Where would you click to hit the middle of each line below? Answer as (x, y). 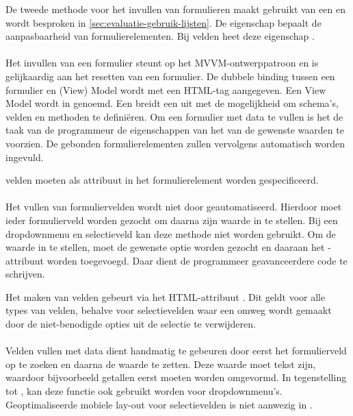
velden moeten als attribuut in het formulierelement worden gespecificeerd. (162, 180)
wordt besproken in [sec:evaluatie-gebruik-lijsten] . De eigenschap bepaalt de (164, 22)
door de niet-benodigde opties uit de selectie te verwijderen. (131, 324)
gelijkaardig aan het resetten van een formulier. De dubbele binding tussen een (170, 76)
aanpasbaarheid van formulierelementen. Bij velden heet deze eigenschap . (160, 36)
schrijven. (25, 274)
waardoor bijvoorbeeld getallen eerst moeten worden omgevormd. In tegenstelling (176, 377)
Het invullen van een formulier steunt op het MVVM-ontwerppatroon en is (162, 63)
